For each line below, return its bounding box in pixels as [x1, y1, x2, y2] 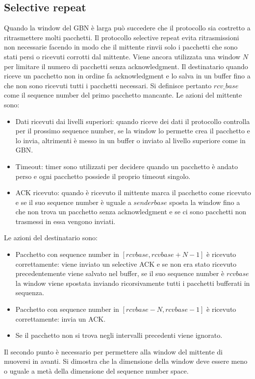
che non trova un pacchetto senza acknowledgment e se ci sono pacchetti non [15, 206, 247, 217]
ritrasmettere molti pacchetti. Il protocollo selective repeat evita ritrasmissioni [4, 32, 239, 42]
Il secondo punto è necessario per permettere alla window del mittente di [4, 346, 223, 356]
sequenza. [15, 287, 44, 298]
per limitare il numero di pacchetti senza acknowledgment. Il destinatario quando [4, 61, 248, 71]
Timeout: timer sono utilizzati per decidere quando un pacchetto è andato [15, 161, 238, 171]
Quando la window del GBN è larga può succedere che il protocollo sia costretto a [4, 23, 251, 33]
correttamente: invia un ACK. [15, 313, 106, 324]
